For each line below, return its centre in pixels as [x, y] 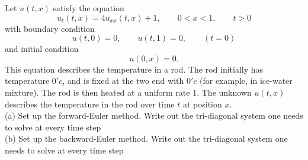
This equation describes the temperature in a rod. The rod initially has [134, 69]
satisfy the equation [89, 8]
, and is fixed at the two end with [123, 81]
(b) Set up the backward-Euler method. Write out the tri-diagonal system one [146, 138]
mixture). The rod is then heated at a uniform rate [97, 92]
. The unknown [224, 92]
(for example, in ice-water [246, 81]
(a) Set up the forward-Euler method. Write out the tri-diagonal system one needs [154, 115]
